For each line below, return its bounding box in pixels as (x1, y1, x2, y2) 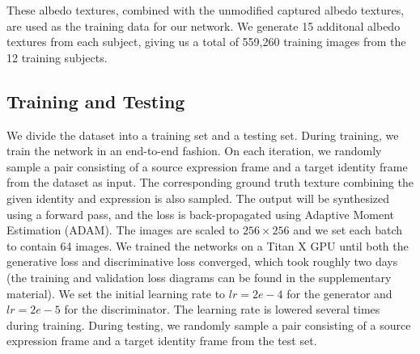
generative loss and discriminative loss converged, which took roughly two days (6, 253, 398, 270)
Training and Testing (6, 88, 185, 113)
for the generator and (286, 284, 392, 301)
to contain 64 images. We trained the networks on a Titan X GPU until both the (6, 237, 409, 254)
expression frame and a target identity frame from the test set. (6, 332, 317, 349)
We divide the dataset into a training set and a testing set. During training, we (6, 126, 399, 143)
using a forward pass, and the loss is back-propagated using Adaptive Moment (6, 205, 394, 222)
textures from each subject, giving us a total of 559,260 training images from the (6, 33, 406, 50)
